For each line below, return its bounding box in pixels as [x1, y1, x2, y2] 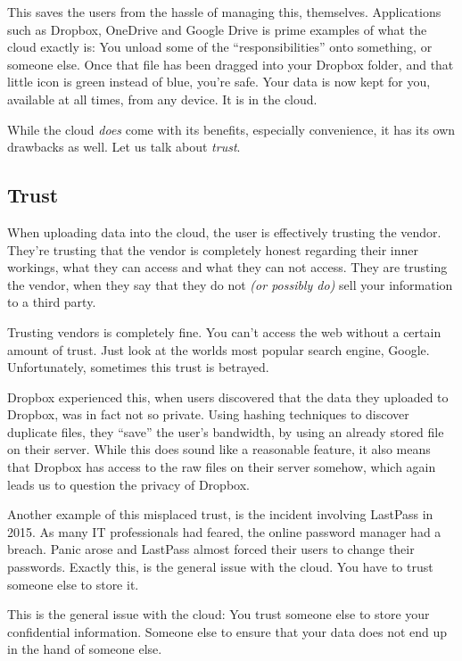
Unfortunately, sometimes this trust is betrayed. [7, 358, 269, 376]
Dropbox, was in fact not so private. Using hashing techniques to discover [7, 405, 409, 424]
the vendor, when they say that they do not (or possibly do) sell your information [7, 275, 453, 293]
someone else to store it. [7, 574, 139, 593]
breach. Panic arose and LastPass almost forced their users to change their [7, 540, 415, 558]
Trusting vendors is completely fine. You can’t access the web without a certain [7, 322, 441, 341]
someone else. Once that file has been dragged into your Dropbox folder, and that [7, 54, 454, 73]
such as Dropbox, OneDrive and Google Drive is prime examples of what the [7, 20, 427, 38]
